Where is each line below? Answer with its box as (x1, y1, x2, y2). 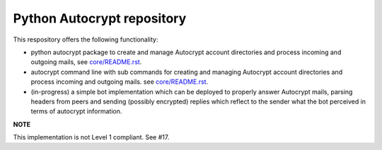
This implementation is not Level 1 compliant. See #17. (13, 133, 170, 142)
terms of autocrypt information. (30, 107, 122, 115)
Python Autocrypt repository (13, 11, 187, 26)
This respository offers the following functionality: (13, 35, 158, 44)
